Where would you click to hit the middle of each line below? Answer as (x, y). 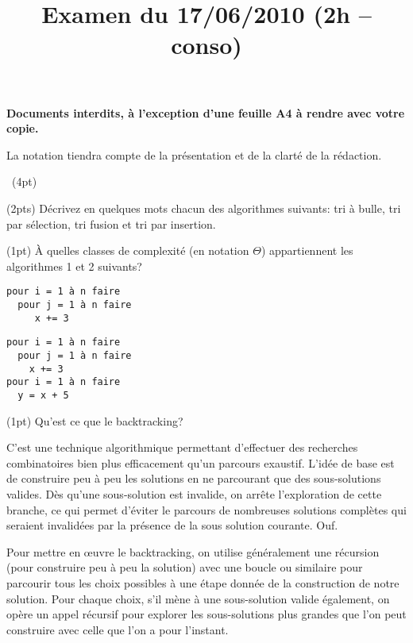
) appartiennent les (307, 250)
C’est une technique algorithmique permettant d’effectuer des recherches (182, 447)
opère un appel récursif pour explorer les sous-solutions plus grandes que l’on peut (206, 614)
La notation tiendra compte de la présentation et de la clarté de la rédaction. (194, 154)
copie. (23, 128)
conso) (206, 45)
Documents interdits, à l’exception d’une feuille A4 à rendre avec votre (206, 112)
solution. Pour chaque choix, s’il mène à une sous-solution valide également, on (198, 598)
